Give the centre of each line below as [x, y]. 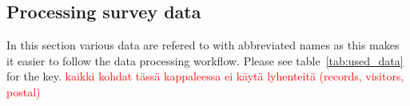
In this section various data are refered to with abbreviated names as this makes [203, 45]
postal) [24, 91]
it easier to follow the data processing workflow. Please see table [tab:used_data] [205, 60]
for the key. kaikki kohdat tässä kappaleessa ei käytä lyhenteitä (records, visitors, [205, 76]
